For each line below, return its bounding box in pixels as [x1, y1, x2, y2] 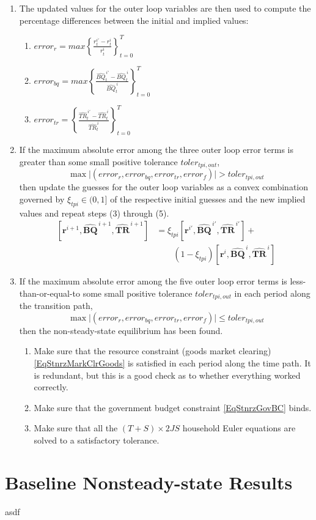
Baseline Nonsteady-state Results [5, 469, 293, 494]
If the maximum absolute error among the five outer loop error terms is [19, 275, 287, 288]
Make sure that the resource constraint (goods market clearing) [34, 344, 271, 357]
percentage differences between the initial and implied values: [19, 13, 249, 26]
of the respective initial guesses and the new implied [110, 192, 306, 205]
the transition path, [19, 299, 93, 312]
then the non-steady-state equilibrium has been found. [19, 324, 223, 336]
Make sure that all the [34, 422, 118, 434]
